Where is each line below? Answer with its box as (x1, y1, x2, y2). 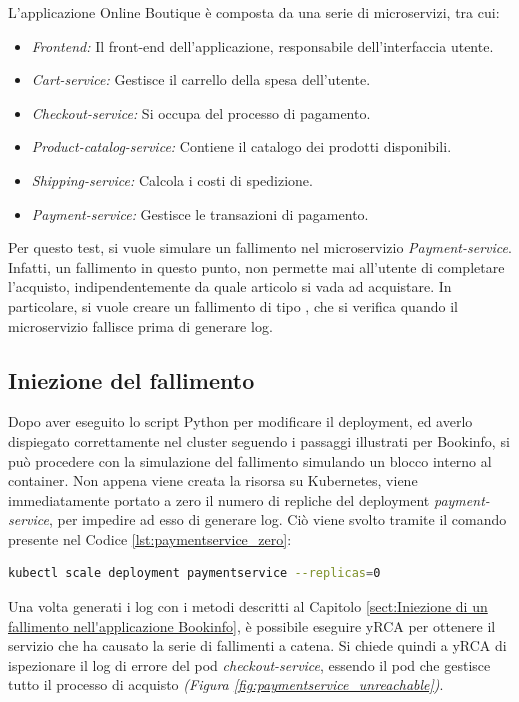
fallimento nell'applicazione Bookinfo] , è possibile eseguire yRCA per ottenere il (8, 615, 496, 636)
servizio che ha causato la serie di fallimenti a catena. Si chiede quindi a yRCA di (8, 635, 507, 656)
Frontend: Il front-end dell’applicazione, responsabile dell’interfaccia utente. (31, 35, 494, 56)
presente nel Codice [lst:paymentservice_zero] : (8, 528, 292, 549)
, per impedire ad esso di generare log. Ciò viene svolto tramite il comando (48, 509, 507, 530)
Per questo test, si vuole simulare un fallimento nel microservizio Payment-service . (8, 237, 512, 258)
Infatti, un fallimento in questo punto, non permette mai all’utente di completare (8, 256, 505, 277)
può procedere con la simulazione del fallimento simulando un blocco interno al (8, 450, 492, 471)
